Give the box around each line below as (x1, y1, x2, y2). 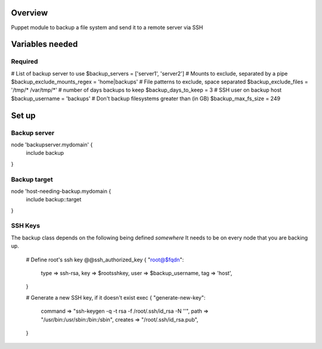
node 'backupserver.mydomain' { (11, 141, 93, 148)
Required (11, 57, 38, 66)
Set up (11, 110, 36, 120)
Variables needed (11, 39, 78, 49)
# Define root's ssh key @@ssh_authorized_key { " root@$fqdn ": (26, 256, 184, 263)
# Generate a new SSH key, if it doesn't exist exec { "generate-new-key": (26, 294, 206, 301)
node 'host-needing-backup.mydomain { (11, 188, 112, 195)
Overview (11, 8, 48, 18)
